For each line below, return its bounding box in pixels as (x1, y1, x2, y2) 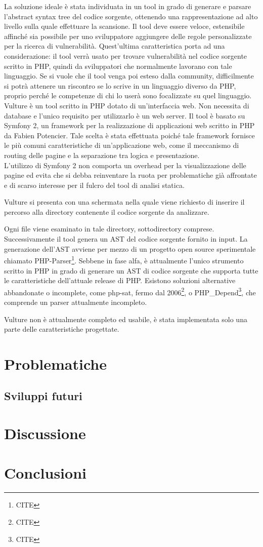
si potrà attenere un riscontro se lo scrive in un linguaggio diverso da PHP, (4, 80, 236, 91)
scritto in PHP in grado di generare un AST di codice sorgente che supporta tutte (4, 265, 258, 276)
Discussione (4, 423, 86, 444)
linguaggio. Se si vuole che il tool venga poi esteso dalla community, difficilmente (4, 70, 254, 81)
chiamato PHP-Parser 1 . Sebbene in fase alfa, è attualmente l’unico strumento (4, 254, 244, 265)
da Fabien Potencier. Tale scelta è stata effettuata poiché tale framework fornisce (4, 130, 255, 140)
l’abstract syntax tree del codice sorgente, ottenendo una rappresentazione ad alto (4, 11, 258, 21)
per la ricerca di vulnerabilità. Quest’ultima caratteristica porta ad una (4, 41, 225, 51)
